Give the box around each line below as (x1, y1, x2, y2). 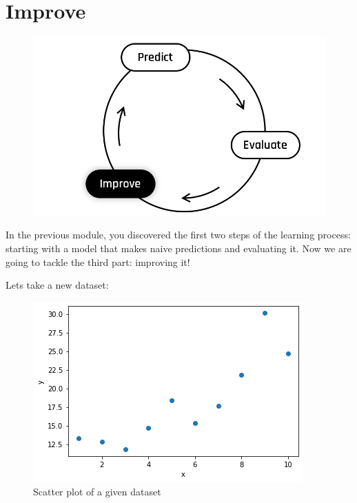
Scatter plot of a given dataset (33, 484, 161, 499)
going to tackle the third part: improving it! (6, 254, 190, 269)
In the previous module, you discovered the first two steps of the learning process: (6, 227, 351, 242)
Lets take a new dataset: (6, 278, 109, 292)
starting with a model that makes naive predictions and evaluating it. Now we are (6, 240, 351, 255)
